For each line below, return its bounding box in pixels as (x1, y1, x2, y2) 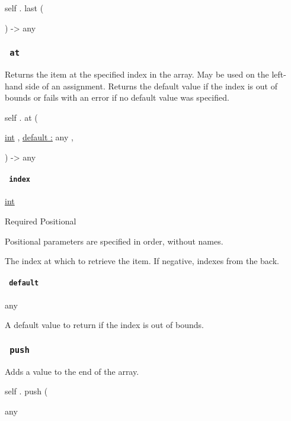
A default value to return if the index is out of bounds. (5, 319, 204, 331)
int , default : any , (5, 131, 73, 143)
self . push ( (5, 385, 48, 397)
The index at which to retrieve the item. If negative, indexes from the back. (5, 255, 279, 267)
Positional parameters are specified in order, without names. (5, 234, 223, 247)
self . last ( (5, 2, 44, 14)
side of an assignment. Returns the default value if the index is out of (25, 79, 277, 92)
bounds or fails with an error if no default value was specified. (5, 91, 229, 104)
